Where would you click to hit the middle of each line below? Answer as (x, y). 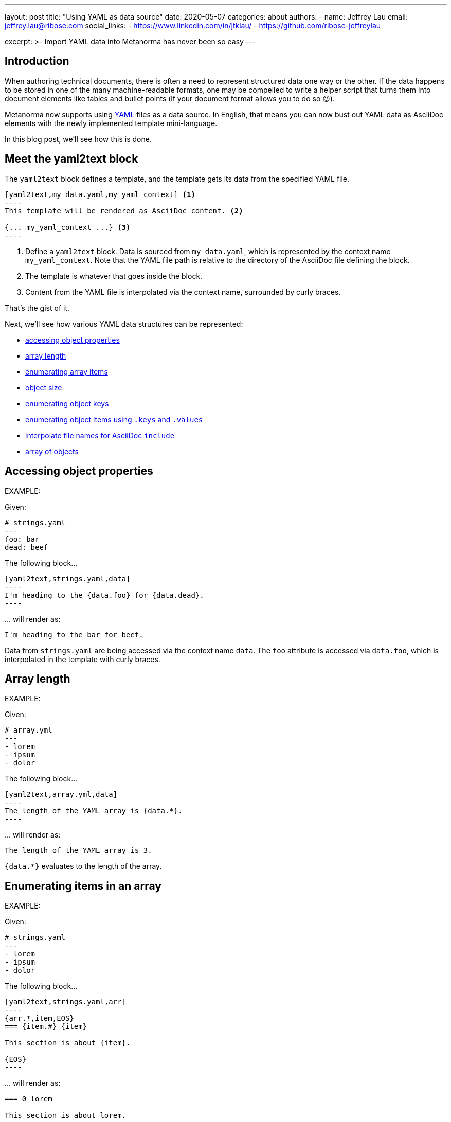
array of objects (52, 451)
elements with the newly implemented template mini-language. (111, 123)
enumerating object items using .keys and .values (114, 419)
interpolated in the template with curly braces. (83, 659)
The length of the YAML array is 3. (78, 851)
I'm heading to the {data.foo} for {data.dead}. (104, 595)
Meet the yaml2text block (71, 159)
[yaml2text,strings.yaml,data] (68, 578)
